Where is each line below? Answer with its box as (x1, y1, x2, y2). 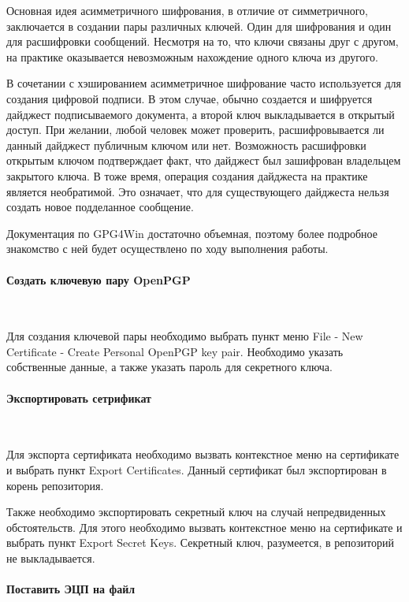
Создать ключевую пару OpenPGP (6, 271, 191, 288)
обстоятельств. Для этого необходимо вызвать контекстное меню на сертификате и (6, 518, 403, 535)
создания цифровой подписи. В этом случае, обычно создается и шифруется (6, 90, 373, 106)
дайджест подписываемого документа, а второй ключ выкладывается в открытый (6, 106, 395, 122)
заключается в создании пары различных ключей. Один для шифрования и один (6, 17, 392, 34)
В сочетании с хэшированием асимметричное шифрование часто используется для (6, 75, 402, 91)
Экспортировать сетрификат (6, 389, 151, 406)
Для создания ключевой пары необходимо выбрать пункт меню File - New (6, 328, 363, 344)
